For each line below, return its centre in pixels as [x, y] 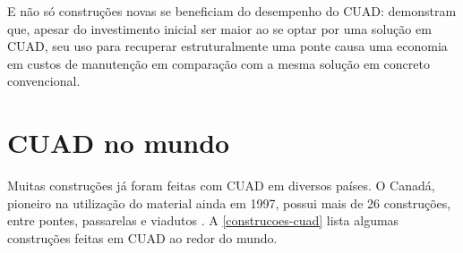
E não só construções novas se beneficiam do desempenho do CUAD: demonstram [232, 11]
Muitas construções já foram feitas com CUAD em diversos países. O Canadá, [221, 186]
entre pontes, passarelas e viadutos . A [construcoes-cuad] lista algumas [203, 220]
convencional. [44, 81]
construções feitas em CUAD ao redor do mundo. [142, 237]
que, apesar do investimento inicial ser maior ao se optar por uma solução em [219, 28]
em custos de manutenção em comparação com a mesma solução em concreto [219, 63]
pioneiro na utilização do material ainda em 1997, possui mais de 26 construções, [229, 202]
